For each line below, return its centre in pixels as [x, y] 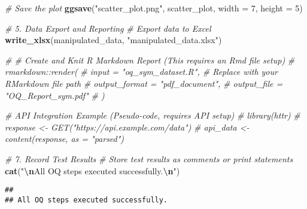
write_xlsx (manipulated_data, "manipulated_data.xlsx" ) [113, 40]
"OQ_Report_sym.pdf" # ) [55, 95]
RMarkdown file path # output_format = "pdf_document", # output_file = [144, 83]
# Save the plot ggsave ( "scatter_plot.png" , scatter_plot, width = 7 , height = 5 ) [154, 8]
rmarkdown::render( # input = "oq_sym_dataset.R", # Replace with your [141, 72]
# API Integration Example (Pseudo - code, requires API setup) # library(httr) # [153, 115]
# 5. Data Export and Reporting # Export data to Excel [108, 28]
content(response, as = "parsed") [65, 139]
